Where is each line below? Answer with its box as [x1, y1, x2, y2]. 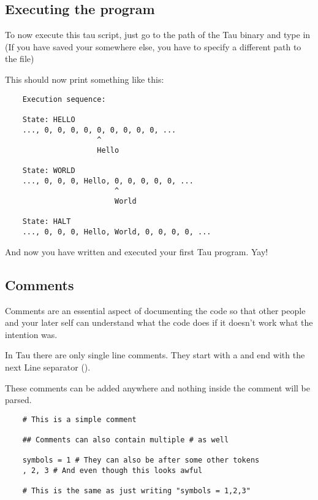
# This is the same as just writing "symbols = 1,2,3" [22, 487, 251, 496]
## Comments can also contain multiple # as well [22, 436, 229, 445]
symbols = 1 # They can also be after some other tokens [22, 456, 260, 465]
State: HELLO [22, 115, 75, 124]
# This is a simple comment [22, 415, 137, 424]
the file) [5, 52, 34, 65]
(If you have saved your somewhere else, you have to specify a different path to [5, 40, 301, 53]
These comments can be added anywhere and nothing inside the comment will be [5, 381, 311, 394]
